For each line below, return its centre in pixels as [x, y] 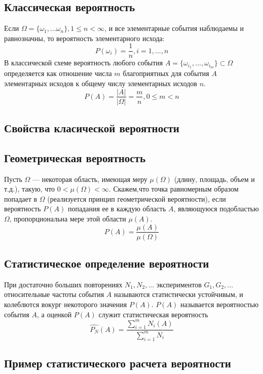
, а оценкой [54, 314]
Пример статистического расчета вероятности [118, 363]
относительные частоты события [54, 294]
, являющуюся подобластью [216, 209]
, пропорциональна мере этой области [68, 218]
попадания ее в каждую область [117, 209]
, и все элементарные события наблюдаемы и [174, 28]
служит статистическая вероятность [153, 314]
